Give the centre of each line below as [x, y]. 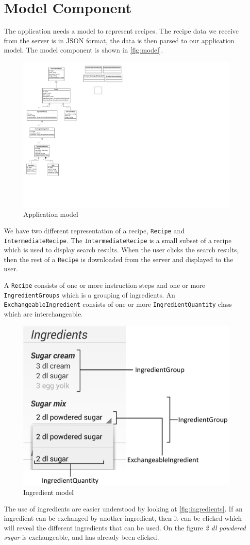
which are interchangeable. [43, 314]
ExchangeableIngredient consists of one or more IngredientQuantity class [118, 304]
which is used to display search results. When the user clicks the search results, [121, 250]
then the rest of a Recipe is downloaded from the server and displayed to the [118, 259]
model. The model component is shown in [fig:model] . [83, 50]
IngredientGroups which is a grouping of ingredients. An [90, 294]
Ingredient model [49, 492]
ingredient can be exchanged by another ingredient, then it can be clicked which [123, 518]
